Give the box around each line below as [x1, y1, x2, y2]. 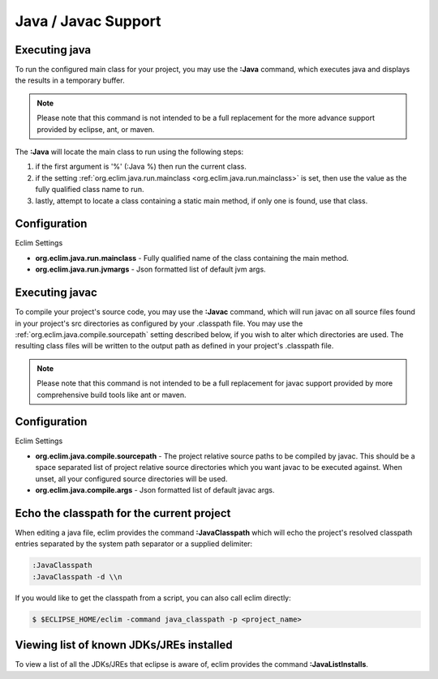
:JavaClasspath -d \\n [32, 572, 122, 581]
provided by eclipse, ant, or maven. [36, 124, 155, 134]
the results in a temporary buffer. [15, 75, 125, 85]
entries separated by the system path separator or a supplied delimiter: [15, 539, 253, 549]
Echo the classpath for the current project [15, 506, 231, 520]
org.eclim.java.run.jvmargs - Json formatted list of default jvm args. [35, 264, 267, 275]
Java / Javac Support [15, 12, 161, 30]
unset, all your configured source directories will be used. [35, 474, 228, 484]
